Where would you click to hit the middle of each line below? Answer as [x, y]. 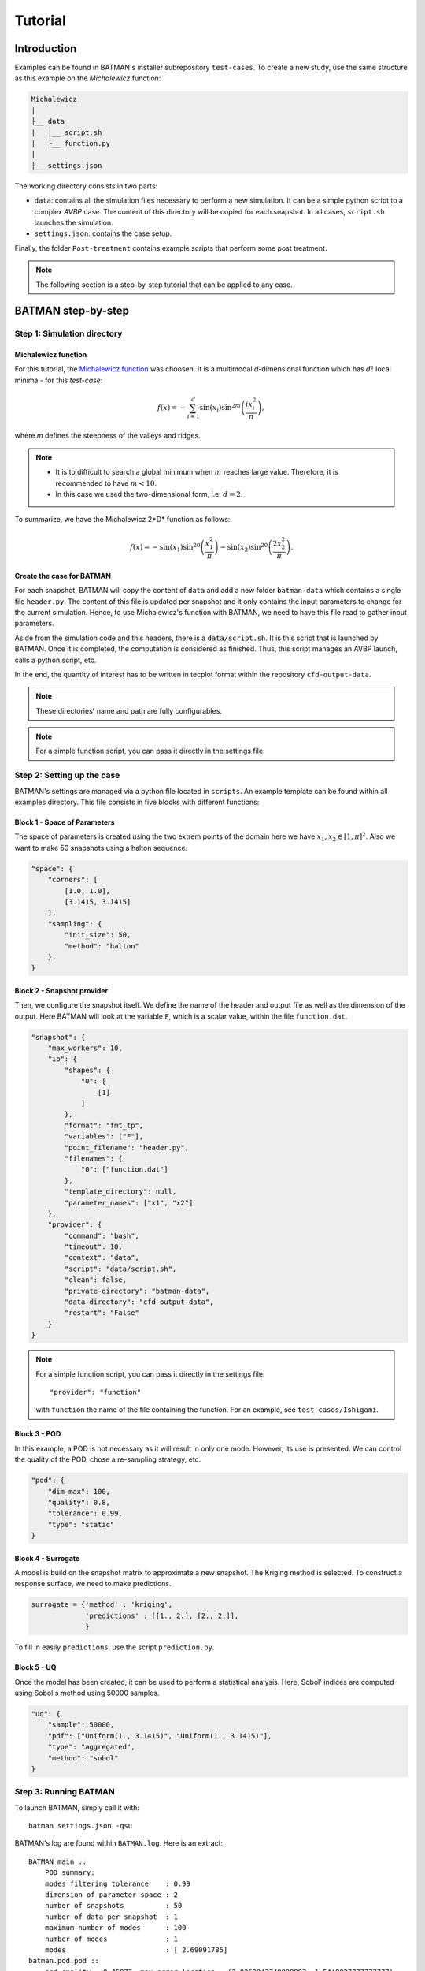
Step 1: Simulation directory [68, 333]
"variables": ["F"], [104, 1136]
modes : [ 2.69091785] [136, 1950]
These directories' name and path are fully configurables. [129, 710]
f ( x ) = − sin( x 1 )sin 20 [165, 547]
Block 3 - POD [38, 1434]
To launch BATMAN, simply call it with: [77, 1807]
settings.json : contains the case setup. [103, 233]
